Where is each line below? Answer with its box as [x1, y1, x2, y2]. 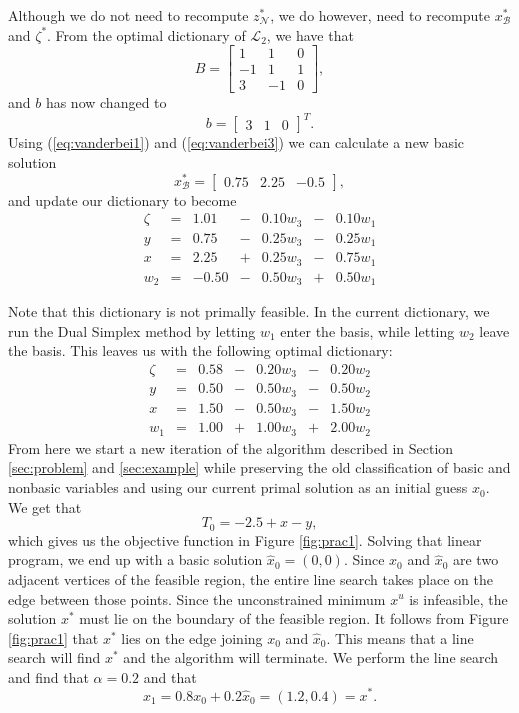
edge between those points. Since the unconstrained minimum [8, 588, 386, 609]
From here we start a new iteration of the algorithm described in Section [8, 437, 454, 458]
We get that [8, 496, 82, 517]
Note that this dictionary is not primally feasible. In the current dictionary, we [8, 301, 490, 322]
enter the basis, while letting [280, 320, 455, 341]
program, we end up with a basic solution [8, 549, 263, 570]
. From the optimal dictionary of [47, 24, 246, 45]
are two [453, 549, 499, 570]
